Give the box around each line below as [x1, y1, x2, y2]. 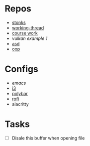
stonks [11, 19, 26, 25]
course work [11, 30, 38, 36]
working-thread [11, 24, 44, 30]
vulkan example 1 [11, 35, 48, 41]
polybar [11, 90, 28, 96]
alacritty [11, 101, 29, 107]
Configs [4, 63, 38, 75]
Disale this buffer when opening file [11, 135, 85, 141]
